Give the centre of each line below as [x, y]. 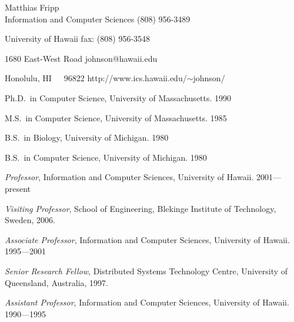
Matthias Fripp [32, 7]
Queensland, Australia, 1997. [56, 282]
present [18, 188]
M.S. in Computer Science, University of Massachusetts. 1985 [116, 117]
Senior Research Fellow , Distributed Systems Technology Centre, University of [146, 270]
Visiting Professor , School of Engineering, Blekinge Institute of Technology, [141, 208]
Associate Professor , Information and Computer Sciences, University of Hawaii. [147, 239]
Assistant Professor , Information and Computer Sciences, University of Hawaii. [147, 302]
